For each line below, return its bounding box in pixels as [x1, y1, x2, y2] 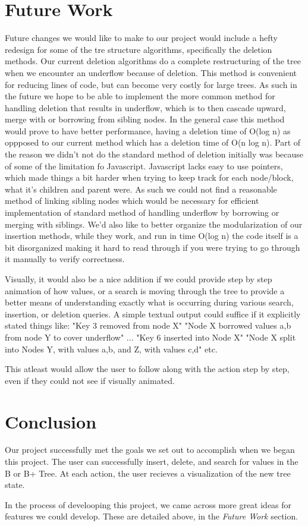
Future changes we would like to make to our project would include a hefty [5, 32, 278, 44]
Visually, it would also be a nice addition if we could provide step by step [5, 273, 272, 285]
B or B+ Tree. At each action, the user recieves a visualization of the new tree [5, 467, 291, 479]
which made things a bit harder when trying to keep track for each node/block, [5, 171, 294, 184]
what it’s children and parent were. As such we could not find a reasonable [5, 182, 277, 195]
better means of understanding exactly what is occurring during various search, [5, 296, 294, 308]
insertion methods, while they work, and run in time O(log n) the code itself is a [5, 229, 298, 242]
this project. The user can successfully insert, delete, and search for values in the [5, 455, 298, 468]
